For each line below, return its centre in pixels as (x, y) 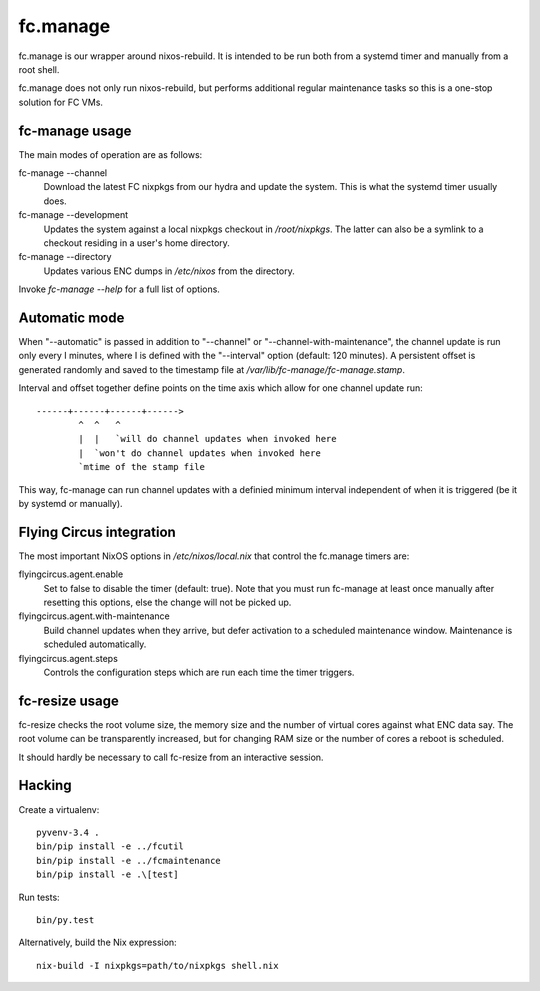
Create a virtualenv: (59, 809)
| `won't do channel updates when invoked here (200, 453)
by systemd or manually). (71, 503)
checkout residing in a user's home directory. (136, 242)
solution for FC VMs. (61, 102)
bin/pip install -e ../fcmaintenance (129, 860)
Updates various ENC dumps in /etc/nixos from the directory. (169, 271)
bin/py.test (65, 919)
